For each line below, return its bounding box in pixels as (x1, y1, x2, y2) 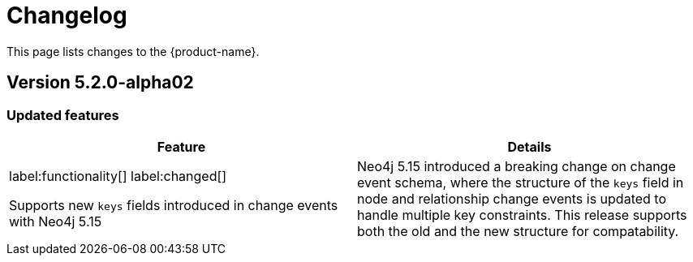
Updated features (6, 106, 119, 123)
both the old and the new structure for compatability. (357, 222, 679, 239)
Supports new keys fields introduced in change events (9, 196, 338, 213)
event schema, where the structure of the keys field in (357, 174, 684, 191)
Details (507, 138, 552, 155)
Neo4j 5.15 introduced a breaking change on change (357, 157, 676, 174)
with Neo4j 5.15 (9, 213, 102, 230)
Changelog (6, 2, 127, 29)
